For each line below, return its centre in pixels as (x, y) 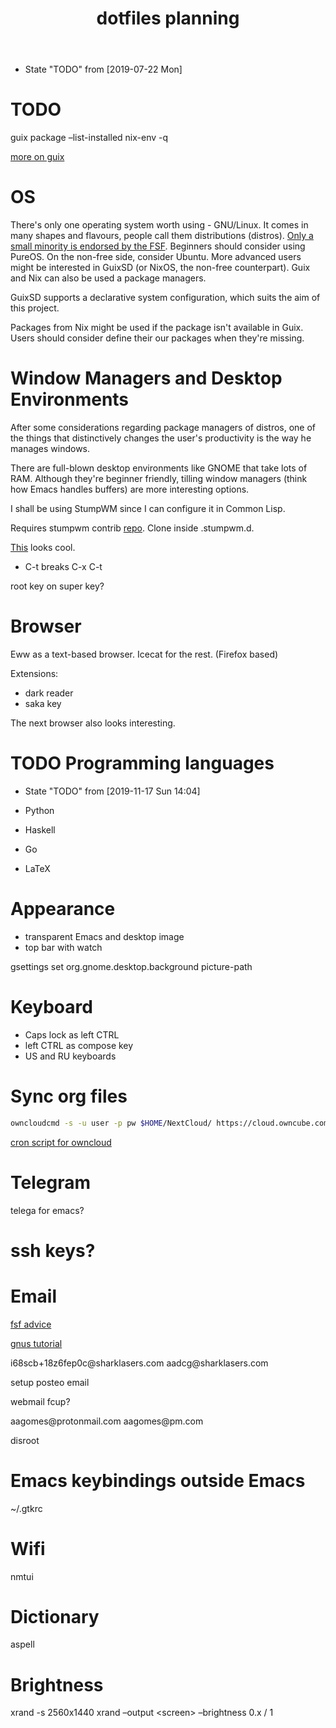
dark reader (49, 693)
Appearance (63, 909)
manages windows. (50, 448)
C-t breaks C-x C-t (63, 566)
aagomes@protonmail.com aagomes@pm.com (107, 1421)
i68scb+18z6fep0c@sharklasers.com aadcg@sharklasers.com (139, 1363)
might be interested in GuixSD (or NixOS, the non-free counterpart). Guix (160, 268)
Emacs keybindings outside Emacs (158, 1480)
